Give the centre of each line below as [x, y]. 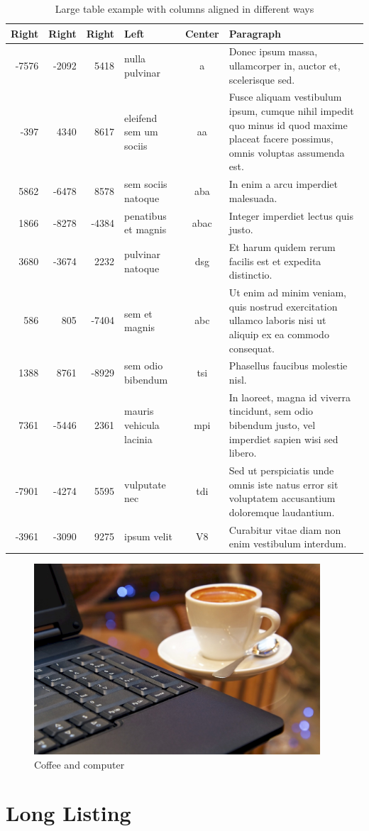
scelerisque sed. [262, 79]
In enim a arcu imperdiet [283, 184]
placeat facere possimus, [281, 139]
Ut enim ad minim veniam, [288, 292]
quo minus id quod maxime [288, 124]
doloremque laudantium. [282, 512]
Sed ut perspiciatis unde [281, 470]
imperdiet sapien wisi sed [283, 439]
